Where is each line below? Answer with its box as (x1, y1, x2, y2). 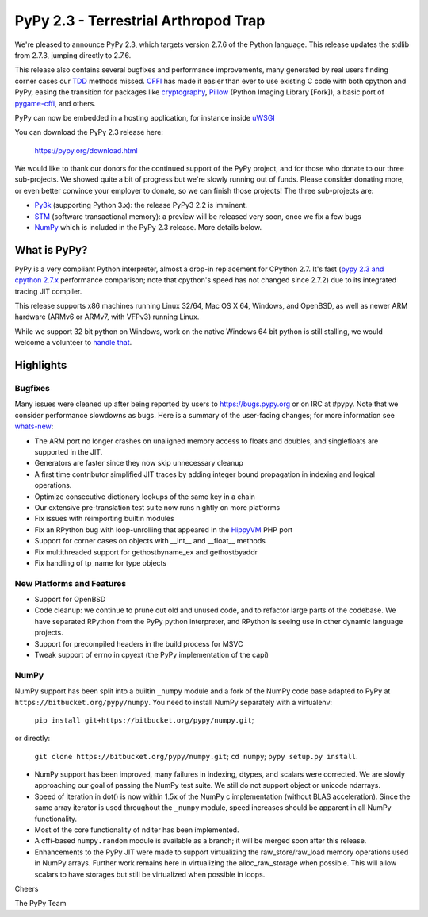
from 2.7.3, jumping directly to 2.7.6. (14, 50, 132, 59)
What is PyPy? (14, 243, 88, 257)
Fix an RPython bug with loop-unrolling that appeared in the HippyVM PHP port (34, 524, 293, 535)
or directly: (14, 734, 51, 743)
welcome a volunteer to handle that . (14, 338, 132, 347)
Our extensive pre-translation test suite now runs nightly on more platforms (34, 502, 281, 512)
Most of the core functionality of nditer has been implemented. (34, 825, 239, 835)
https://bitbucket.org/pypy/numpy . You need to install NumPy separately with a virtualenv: (14, 697, 333, 707)
